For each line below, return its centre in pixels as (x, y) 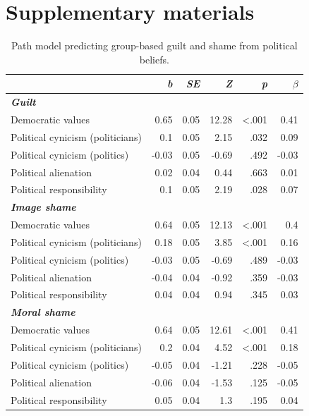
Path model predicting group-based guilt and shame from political (154, 45)
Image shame (43, 207)
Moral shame (43, 312)
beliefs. (154, 59)
